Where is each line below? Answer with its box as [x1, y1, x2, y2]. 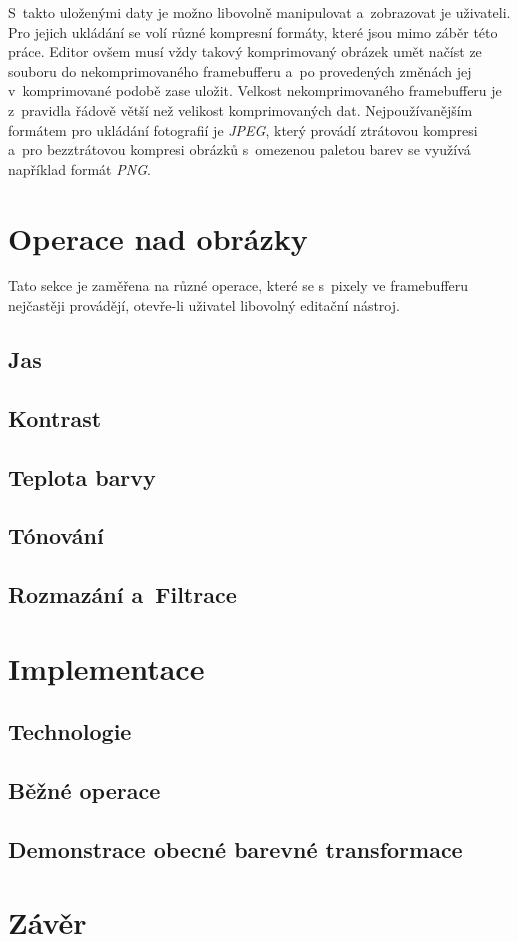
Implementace [8, 647, 205, 688]
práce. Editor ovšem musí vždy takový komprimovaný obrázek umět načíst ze [8, 41, 482, 62]
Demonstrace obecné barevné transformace [8, 833, 463, 864]
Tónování [8, 520, 104, 551]
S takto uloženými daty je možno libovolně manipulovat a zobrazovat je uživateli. [8, 2, 511, 22]
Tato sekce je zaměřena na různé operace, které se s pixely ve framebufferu [8, 275, 469, 296]
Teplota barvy [8, 461, 156, 492]
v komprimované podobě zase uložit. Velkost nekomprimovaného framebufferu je [8, 80, 502, 101]
